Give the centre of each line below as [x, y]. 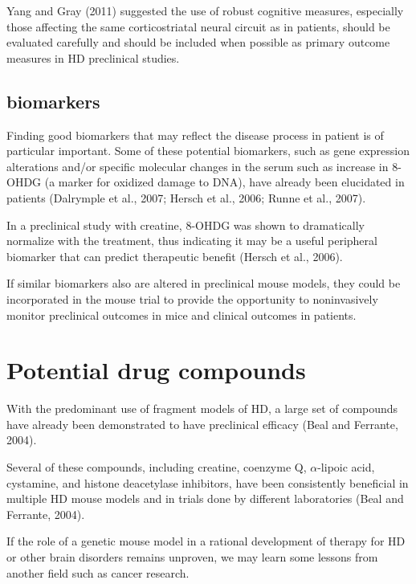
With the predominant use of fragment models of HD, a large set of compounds [202, 408]
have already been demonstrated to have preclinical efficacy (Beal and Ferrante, [202, 424]
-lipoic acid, [346, 467]
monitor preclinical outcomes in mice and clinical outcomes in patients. [181, 314]
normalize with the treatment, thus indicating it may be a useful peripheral [192, 241]
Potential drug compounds [156, 370]
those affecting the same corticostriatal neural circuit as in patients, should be [198, 26]
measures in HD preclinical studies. [93, 57]
